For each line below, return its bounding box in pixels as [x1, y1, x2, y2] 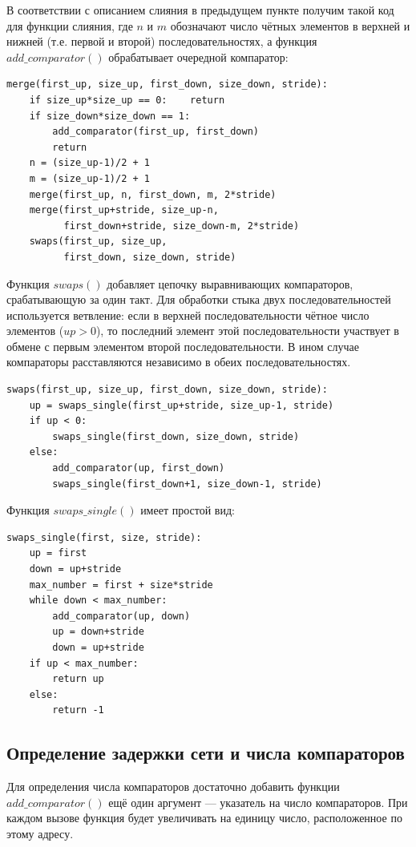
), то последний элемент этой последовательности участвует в [95, 322, 399, 339]
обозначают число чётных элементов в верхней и [170, 17, 410, 34]
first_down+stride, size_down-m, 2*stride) [63, 220, 300, 232]
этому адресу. [6, 825, 74, 841]
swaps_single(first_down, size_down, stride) [52, 430, 300, 442]
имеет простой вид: [140, 502, 235, 518]
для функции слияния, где [6, 17, 133, 34]
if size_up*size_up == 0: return [29, 94, 225, 106]
